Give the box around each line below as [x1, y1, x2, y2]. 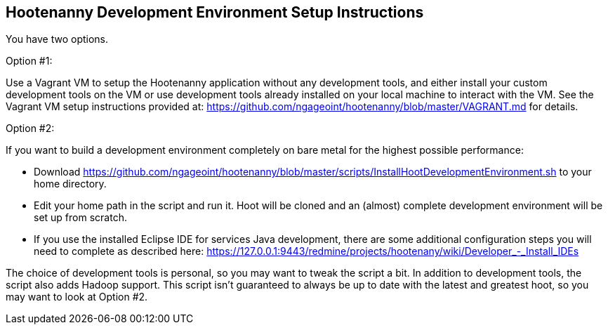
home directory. [34, 178, 107, 190]
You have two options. [6, 33, 109, 46]
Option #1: [6, 55, 53, 67]
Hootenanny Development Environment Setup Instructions [6, 4, 424, 21]
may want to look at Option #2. [6, 291, 148, 303]
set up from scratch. [34, 211, 127, 224]
